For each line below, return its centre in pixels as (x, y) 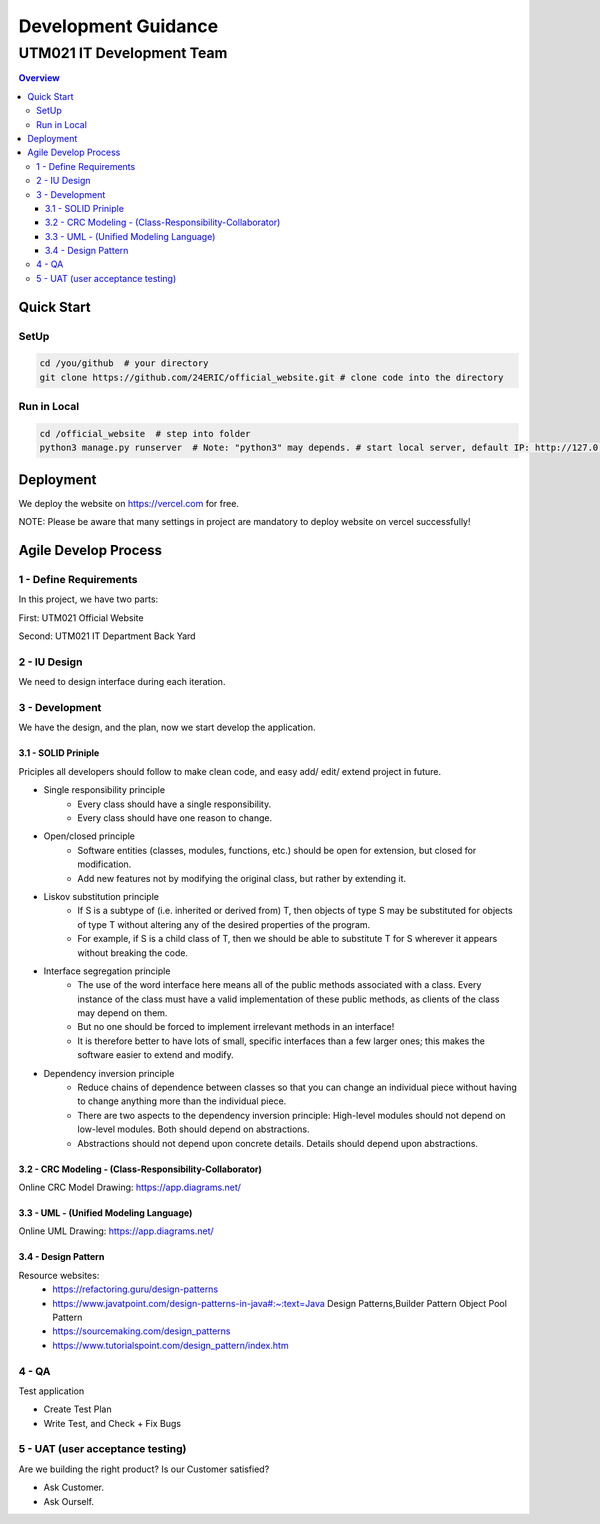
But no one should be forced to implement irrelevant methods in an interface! (236, 1027)
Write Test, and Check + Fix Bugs (112, 1423)
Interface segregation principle (107, 971)
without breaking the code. (133, 952)
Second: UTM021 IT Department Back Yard (107, 636)
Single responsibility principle (104, 790)
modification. (104, 864)
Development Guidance (118, 26)
